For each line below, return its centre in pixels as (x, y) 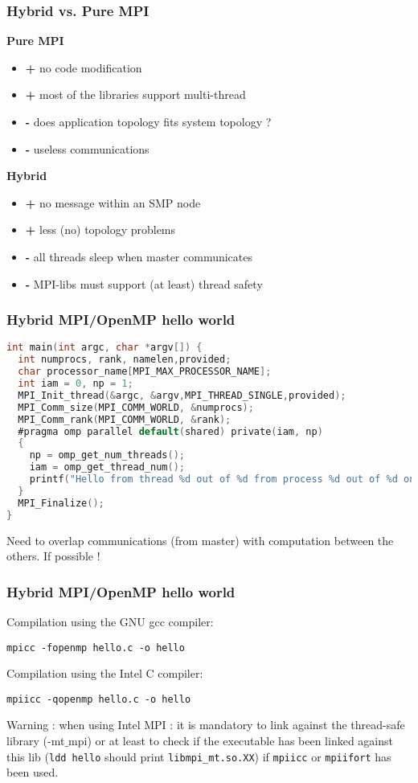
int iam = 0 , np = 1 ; (76, 383)
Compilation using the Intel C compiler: (105, 673)
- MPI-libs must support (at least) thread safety (144, 283)
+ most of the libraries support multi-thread (135, 94)
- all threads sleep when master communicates (139, 256)
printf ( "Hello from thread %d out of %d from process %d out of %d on (222, 479)
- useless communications (87, 148)
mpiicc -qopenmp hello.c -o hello (99, 699)
